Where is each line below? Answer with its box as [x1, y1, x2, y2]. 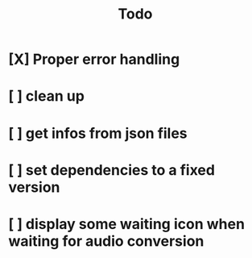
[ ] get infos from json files [8, 124, 188, 142]
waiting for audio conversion [8, 231, 204, 250]
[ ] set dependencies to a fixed [8, 160, 216, 179]
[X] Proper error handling [8, 50, 180, 69]
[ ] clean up [8, 87, 85, 106]
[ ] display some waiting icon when [8, 214, 246, 233]
